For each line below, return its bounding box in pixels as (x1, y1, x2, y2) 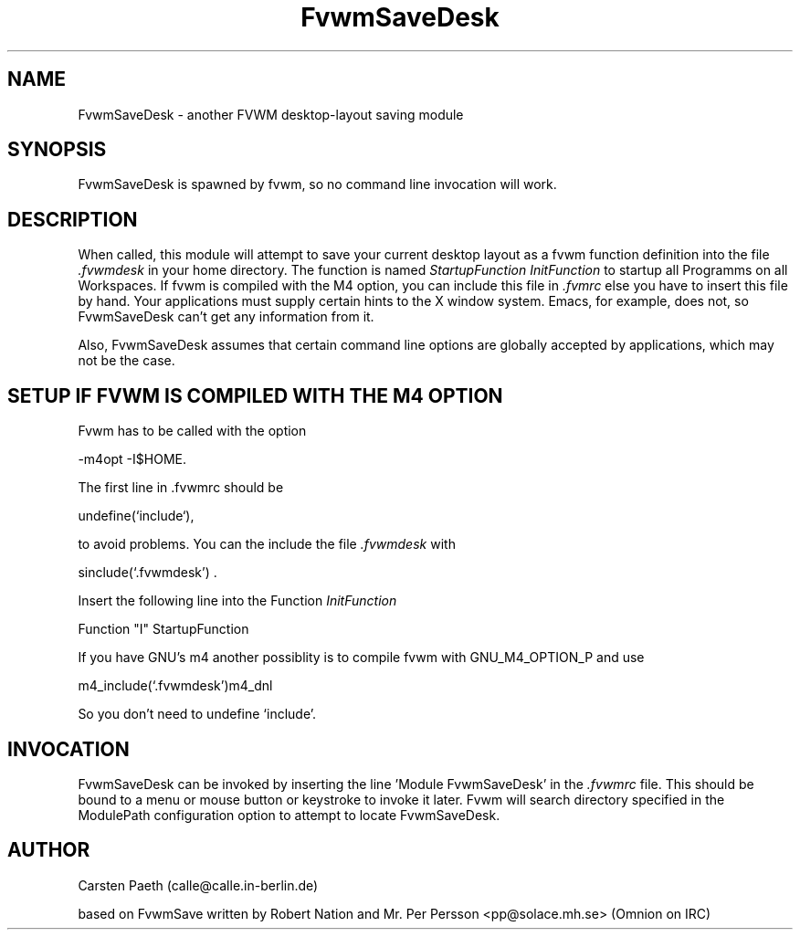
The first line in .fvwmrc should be (78, 479, 284, 496)
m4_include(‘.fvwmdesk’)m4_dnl (78, 678, 273, 694)
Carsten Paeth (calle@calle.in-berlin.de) (78, 877, 319, 893)
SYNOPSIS (7, 138, 107, 162)
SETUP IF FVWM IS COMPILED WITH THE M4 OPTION (7, 384, 503, 407)
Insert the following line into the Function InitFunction (78, 593, 397, 609)
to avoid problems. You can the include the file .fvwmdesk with (78, 536, 456, 553)
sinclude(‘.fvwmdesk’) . (78, 564, 217, 581)
